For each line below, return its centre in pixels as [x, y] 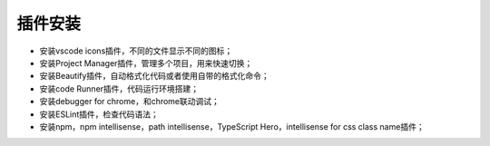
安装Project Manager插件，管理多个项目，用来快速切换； [146, 63]
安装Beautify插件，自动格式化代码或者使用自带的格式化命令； [154, 76]
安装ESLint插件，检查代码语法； [99, 114]
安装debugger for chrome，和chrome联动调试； [129, 102]
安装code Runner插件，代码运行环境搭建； [119, 88]
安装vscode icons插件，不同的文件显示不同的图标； [136, 51]
